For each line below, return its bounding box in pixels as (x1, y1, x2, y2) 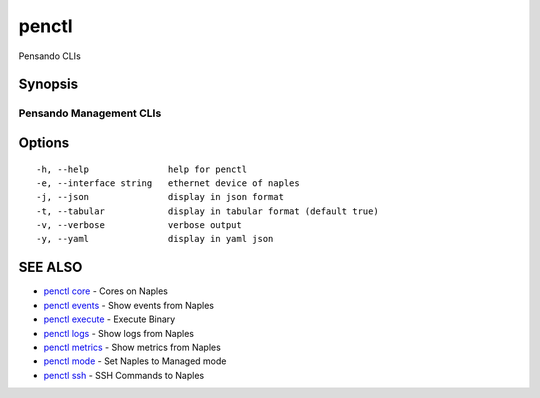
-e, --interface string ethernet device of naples (36, 177, 300, 189)
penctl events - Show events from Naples (43, 299, 215, 311)
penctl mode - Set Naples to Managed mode (43, 355, 227, 367)
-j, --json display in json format (36, 191, 285, 203)
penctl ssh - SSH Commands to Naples (43, 369, 205, 381)
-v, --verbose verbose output (36, 220, 242, 231)
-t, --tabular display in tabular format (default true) (36, 205, 379, 217)
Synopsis (18, 76, 79, 93)
